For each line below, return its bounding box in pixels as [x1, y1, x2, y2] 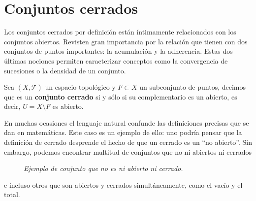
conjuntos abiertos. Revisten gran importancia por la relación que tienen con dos [4, 36, 248, 46]
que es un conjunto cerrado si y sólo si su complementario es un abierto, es [4, 91, 237, 101]
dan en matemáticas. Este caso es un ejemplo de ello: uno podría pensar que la [4, 127, 242, 137]
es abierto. [52, 101, 84, 111]
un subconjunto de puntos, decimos [139, 82, 246, 92]
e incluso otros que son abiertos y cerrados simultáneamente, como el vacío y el [4, 179, 243, 190]
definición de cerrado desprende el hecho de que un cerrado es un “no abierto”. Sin [4, 137, 252, 147]
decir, [4, 101, 21, 111]
